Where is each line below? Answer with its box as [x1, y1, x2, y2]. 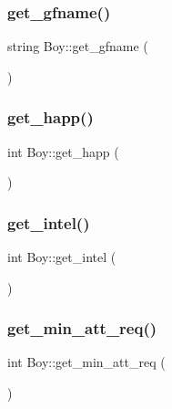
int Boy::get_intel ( [7, 247, 116, 267]
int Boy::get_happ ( [7, 142, 119, 161]
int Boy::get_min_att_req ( [7, 352, 166, 372]
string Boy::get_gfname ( [7, 37, 148, 56]
